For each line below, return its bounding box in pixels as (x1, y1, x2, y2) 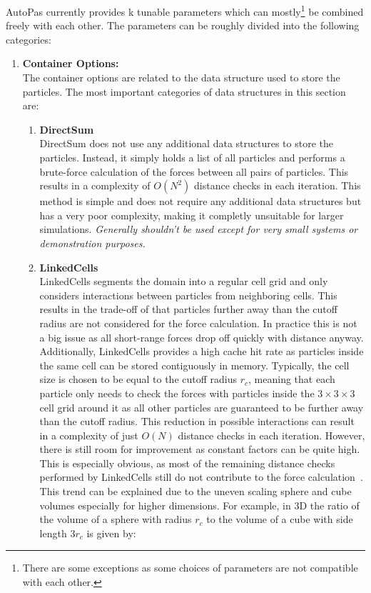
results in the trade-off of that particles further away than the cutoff (39, 302, 337, 317)
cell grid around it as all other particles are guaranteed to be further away (39, 399, 364, 414)
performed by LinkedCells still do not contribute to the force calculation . (39, 469, 363, 484)
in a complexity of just (39, 427, 138, 442)
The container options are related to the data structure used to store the (22, 70, 340, 85)
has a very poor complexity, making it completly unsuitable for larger (39, 207, 344, 222)
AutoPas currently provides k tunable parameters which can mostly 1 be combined (6, 2, 364, 19)
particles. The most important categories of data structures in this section (22, 84, 346, 99)
